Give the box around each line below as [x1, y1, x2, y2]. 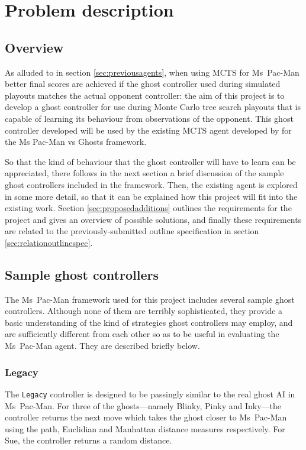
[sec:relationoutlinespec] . [5, 236, 93, 248]
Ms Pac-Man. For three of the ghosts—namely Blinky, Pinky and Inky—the [5, 399, 282, 412]
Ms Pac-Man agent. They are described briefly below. [5, 339, 200, 352]
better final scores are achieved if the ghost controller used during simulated [5, 77, 281, 90]
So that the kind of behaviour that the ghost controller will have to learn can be [5, 155, 296, 167]
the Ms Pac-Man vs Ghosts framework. [5, 135, 147, 148]
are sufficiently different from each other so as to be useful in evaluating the [5, 328, 279, 340]
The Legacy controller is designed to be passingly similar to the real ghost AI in [5, 387, 295, 400]
